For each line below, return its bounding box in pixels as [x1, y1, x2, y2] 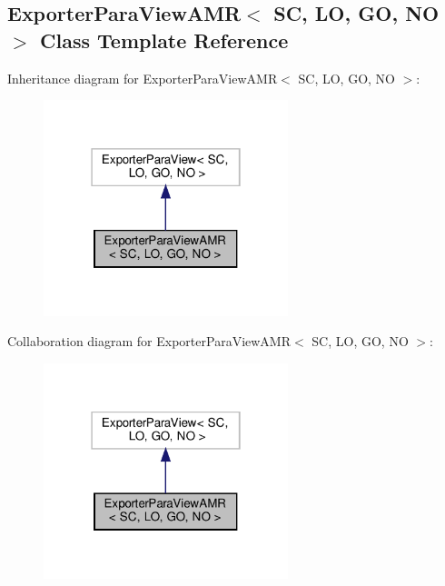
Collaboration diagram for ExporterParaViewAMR [7, 332, 291, 351]
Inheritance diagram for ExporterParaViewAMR [7, 68, 278, 87]
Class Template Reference [40, 25, 289, 54]
